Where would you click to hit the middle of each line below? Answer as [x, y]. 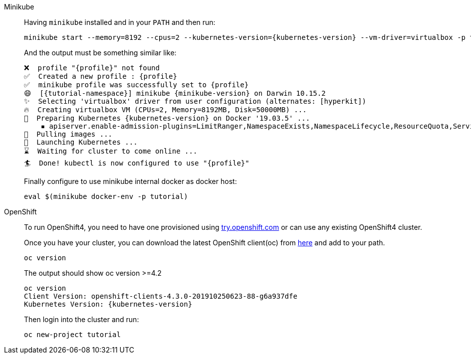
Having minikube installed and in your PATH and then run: [120, 22]
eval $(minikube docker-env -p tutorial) [106, 196]
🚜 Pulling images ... [68, 134]
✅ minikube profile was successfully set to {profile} [136, 85]
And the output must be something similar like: [100, 53]
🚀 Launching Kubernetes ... [81, 142]
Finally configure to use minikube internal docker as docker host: [130, 181]
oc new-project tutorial [72, 335]
